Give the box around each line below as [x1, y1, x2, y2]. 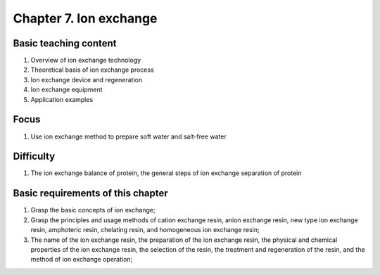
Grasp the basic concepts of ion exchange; [30, 206, 156, 215]
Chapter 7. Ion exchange [13, 11, 158, 26]
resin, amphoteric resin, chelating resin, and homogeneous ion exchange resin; [30, 226, 260, 234]
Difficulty [13, 151, 56, 162]
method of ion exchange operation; [30, 255, 133, 264]
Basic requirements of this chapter [13, 187, 168, 200]
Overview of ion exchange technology [30, 56, 141, 65]
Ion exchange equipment [30, 85, 103, 94]
